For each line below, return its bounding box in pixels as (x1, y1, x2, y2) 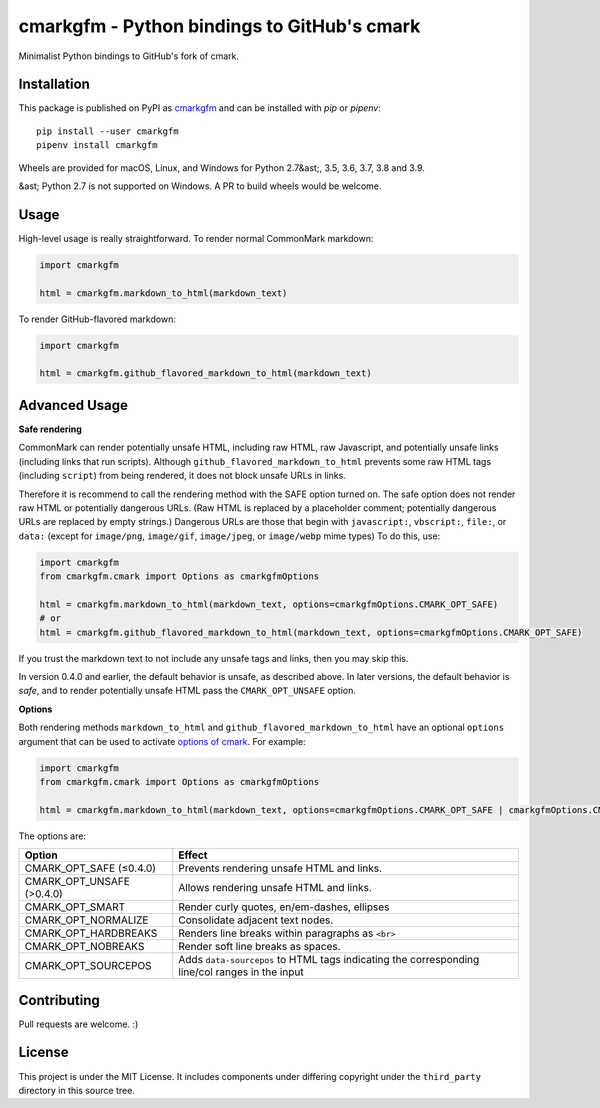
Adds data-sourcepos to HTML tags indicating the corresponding (178, 953, 480, 967)
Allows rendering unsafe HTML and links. (178, 881, 372, 895)
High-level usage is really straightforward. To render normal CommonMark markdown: (18, 232, 374, 244)
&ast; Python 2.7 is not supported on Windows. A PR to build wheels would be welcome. (18, 180, 382, 192)
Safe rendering (18, 423, 82, 435)
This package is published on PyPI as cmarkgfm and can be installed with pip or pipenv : (18, 102, 382, 114)
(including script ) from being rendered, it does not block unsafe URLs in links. (18, 470, 347, 482)
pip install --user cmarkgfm (36, 125, 179, 137)
